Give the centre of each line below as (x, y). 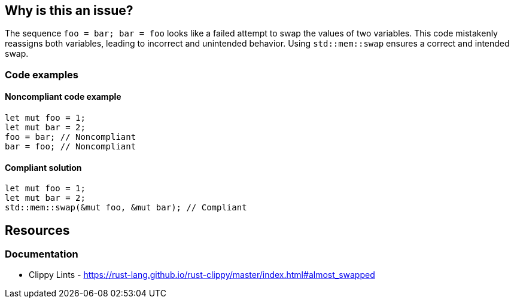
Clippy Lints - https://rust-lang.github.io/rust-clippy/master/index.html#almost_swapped (202, 275)
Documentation (42, 254)
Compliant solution (43, 167)
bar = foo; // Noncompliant (71, 147)
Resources (37, 230)
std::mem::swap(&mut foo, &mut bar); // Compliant (126, 208)
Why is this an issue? (69, 10)
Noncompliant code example (63, 97)
